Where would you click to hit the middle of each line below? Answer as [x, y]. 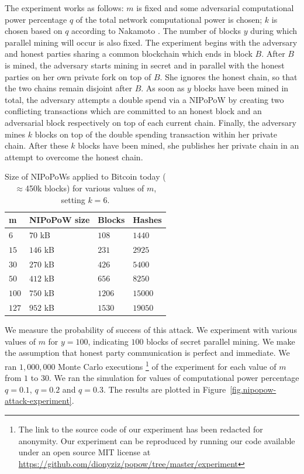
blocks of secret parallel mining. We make [221, 341]
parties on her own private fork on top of [78, 76]
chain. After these [37, 145]
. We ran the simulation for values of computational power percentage [174, 378]
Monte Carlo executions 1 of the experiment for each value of [167, 365]
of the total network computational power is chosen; [169, 19]
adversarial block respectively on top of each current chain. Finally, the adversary [151, 122]
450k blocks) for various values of [85, 188]
